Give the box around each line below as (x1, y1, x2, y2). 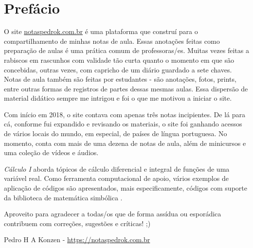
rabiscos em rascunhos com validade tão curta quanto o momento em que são (4, 54, 234, 65)
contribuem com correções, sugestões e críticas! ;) (4, 218, 151, 228)
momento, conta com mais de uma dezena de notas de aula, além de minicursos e (4, 138, 246, 148)
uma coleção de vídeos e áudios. (4, 147, 99, 158)
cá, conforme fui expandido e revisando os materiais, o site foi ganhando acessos (4, 119, 242, 129)
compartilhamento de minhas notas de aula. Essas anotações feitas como (4, 35, 220, 46)
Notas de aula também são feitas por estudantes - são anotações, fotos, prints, (4, 74, 236, 84)
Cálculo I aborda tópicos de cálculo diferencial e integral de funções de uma (4, 163, 230, 174)
